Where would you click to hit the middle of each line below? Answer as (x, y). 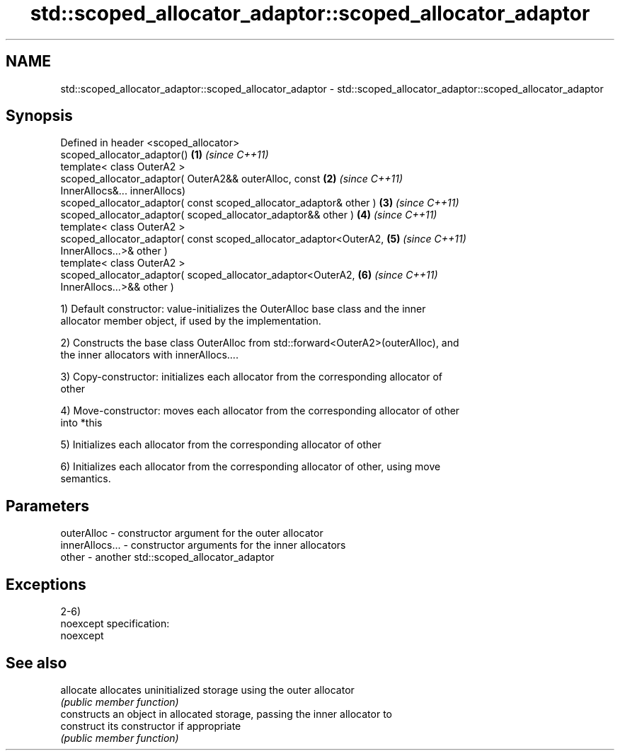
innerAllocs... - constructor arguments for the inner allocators (203, 545)
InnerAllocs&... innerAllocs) (123, 191)
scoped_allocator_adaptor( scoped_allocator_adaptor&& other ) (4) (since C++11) (249, 215)
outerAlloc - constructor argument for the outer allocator (192, 533)
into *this (81, 423)
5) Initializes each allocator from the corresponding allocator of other (221, 445)
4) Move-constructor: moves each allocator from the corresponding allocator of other (260, 411)
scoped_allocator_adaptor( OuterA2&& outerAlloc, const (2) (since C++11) (232, 179)
